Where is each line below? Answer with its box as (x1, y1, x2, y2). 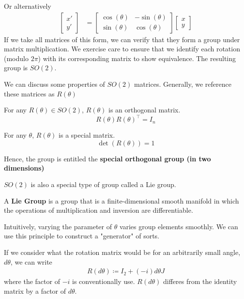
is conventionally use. (72, 276, 135, 286)
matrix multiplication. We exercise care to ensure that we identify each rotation (4, 44, 240, 54)
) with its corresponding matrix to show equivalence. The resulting (38, 53, 236, 63)
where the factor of (4, 276, 60, 286)
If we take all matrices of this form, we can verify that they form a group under (4, 34, 240, 44)
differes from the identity (163, 276, 237, 286)
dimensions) (4, 163, 45, 173)
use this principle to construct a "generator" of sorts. (4, 231, 159, 241)
